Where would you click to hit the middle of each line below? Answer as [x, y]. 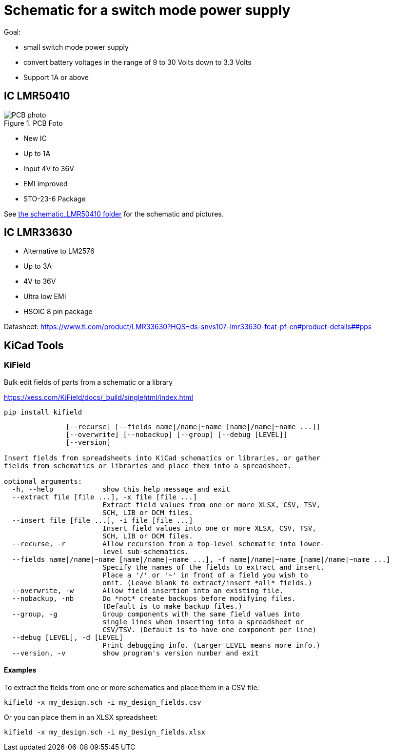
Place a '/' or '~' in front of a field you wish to [205, 575]
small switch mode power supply [76, 47]
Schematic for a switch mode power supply [147, 10]
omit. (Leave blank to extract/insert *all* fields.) [207, 583]
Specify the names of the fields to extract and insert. [214, 567]
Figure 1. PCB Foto [33, 123]
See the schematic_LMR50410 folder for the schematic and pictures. [114, 214]
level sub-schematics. [146, 551]
